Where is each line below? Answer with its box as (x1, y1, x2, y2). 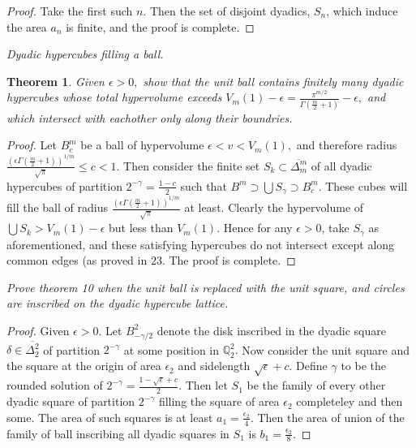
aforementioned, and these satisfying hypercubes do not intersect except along (6, 235, 395, 252)
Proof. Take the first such (6, 2, 133, 19)
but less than (108, 219, 174, 236)
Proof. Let (6, 136, 57, 153)
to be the (341, 357, 387, 374)
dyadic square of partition (6, 393, 135, 410)
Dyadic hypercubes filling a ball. (6, 45, 164, 62)
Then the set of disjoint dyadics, (149, 2, 311, 19)
